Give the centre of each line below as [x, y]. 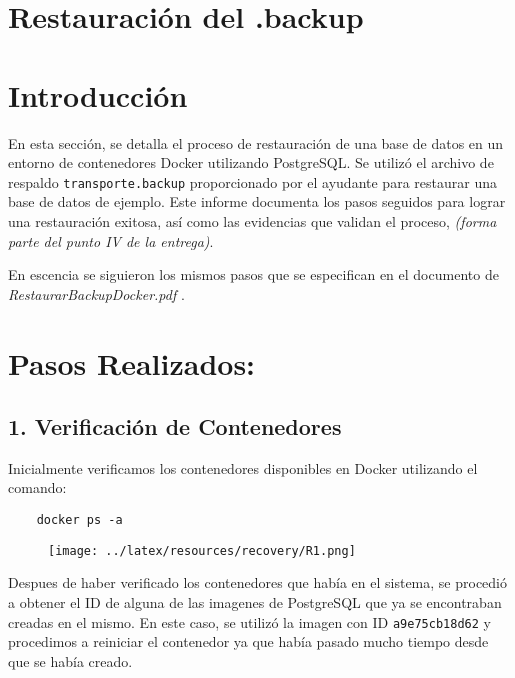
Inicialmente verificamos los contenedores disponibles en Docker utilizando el [243, 467]
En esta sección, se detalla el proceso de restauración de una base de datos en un [256, 142]
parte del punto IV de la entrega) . [111, 240]
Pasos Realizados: [132, 362]
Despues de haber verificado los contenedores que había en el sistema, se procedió [257, 582]
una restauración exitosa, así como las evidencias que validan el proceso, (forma [252, 220]
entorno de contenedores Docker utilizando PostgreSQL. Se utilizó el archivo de [251, 162]
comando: [37, 487]
